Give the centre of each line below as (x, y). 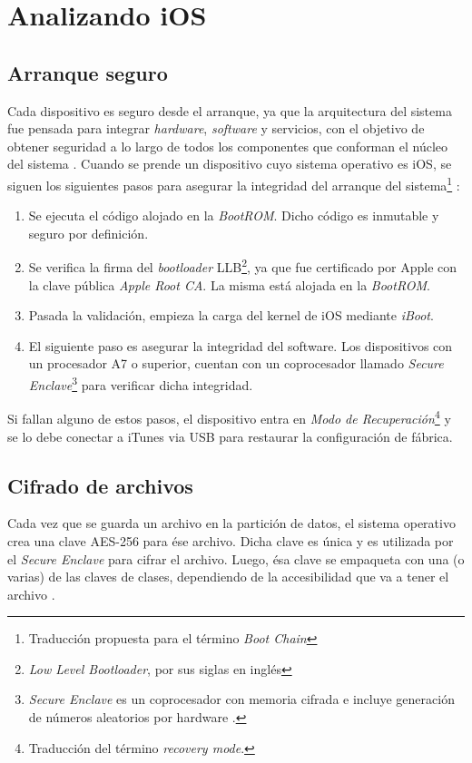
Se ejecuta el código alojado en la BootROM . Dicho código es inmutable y (234, 215)
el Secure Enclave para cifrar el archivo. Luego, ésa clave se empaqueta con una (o (236, 558)
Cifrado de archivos (100, 485)
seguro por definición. (88, 233)
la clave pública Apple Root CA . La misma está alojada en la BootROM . (229, 284)
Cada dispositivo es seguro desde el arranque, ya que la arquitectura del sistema (230, 110)
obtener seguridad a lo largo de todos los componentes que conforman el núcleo (227, 146)
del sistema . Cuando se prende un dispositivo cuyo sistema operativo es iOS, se (230, 164)
